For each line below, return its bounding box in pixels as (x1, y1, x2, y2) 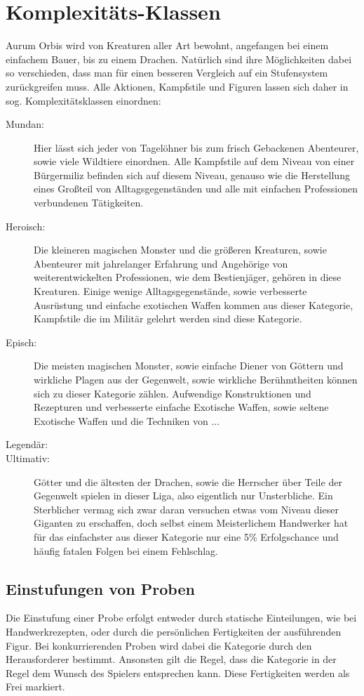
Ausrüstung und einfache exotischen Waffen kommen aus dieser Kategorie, (34, 297, 353, 312)
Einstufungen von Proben (6, 577, 195, 599)
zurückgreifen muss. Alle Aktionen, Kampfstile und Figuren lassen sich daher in (6, 79, 349, 93)
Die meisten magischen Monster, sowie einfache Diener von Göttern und (34, 358, 344, 373)
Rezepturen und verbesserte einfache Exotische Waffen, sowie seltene (34, 400, 329, 414)
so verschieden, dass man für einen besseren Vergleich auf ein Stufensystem (6, 65, 328, 80)
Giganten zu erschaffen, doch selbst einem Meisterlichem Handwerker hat (34, 516, 349, 530)
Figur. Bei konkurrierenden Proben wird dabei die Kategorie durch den (6, 638, 312, 652)
